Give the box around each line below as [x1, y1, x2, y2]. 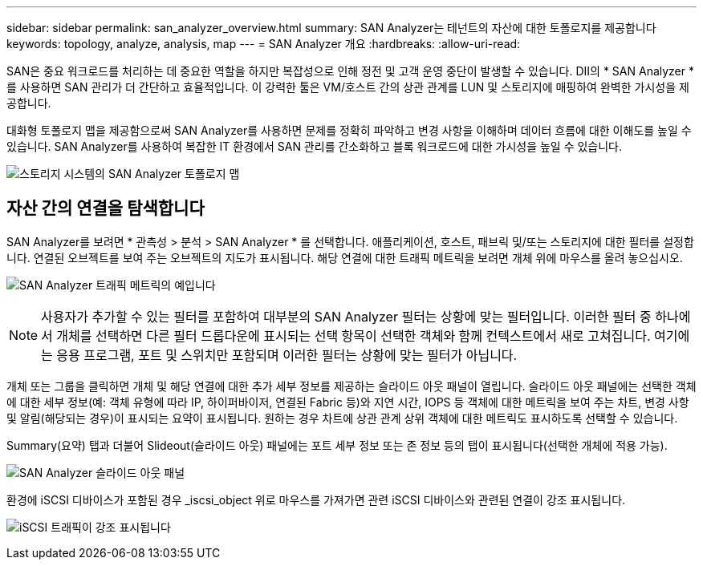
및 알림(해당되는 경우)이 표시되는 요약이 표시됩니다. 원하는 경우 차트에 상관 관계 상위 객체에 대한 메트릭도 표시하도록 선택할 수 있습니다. [6, 410, 678, 425]
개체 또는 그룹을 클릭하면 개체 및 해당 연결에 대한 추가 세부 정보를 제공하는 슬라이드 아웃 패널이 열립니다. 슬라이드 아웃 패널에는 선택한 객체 [6, 378, 697, 393]
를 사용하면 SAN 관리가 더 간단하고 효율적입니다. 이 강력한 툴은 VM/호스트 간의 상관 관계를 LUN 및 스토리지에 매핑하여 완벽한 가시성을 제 [6, 80, 689, 94]
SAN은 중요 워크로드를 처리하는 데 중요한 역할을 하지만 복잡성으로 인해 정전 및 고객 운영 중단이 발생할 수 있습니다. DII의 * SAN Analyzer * [6, 64, 695, 78]
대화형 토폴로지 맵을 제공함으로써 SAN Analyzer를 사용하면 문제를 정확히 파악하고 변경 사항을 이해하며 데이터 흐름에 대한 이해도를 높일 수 [6, 123, 692, 137]
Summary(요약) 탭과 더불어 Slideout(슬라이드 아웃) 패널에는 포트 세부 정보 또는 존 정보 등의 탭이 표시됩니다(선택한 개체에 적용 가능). [6, 438, 668, 452]
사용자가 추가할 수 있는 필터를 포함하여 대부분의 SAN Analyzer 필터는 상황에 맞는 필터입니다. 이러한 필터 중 [41, 308, 652, 325]
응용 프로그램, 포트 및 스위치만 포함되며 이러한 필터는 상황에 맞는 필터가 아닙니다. [56, 346, 518, 363]
